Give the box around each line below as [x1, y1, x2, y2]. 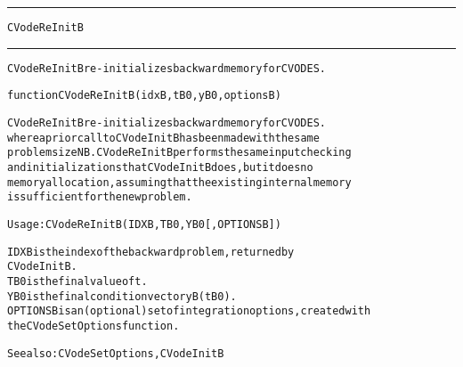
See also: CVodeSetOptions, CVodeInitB [7, 347, 224, 360]
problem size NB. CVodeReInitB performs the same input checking [7, 146, 352, 159]
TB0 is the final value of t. [7, 274, 148, 288]
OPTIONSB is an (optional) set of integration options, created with [7, 305, 371, 318]
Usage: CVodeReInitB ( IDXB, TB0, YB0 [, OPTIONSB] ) [7, 217, 281, 231]
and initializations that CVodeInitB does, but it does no [7, 160, 313, 174]
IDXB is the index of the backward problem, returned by [7, 245, 295, 258]
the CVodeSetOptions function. [7, 319, 180, 332]
